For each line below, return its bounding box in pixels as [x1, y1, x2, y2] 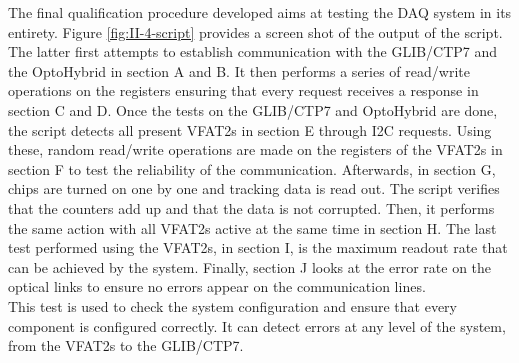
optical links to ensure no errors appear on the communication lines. [8, 276, 426, 297]
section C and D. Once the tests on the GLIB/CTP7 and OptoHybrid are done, [8, 99, 498, 120]
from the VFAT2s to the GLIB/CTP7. [8, 335, 244, 356]
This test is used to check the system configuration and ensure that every [8, 295, 457, 316]
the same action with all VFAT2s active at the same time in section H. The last [8, 217, 497, 238]
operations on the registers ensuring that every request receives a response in [8, 80, 479, 101]
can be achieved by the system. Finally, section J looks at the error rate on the [8, 256, 492, 277]
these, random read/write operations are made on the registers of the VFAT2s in [8, 139, 503, 160]
